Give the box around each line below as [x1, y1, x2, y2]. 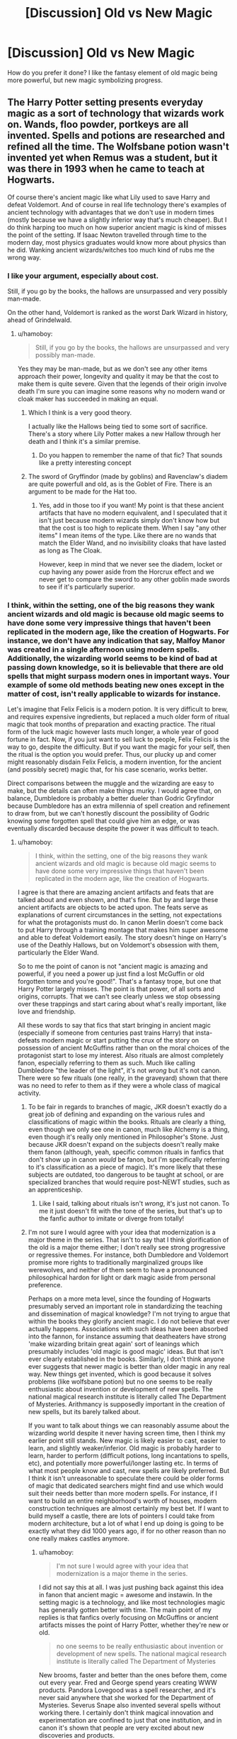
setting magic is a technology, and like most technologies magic [38, 1598, 226, 1607]
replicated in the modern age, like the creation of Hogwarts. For [7, 626, 230, 636]
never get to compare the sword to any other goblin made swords [38, 575, 230, 584]
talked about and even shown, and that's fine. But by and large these [17, 896, 219, 904]
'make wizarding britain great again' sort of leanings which [28, 1340, 200, 1348]
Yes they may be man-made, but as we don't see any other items [17, 365, 207, 373]
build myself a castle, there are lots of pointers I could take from [28, 1512, 215, 1521]
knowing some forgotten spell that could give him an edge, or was [7, 817, 200, 826]
